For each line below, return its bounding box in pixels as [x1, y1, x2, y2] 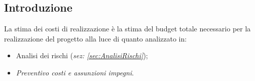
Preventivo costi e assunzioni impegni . [16, 67, 134, 77]
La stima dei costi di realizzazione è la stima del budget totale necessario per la [4, 23, 251, 34]
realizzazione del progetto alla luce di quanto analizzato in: [4, 33, 187, 44]
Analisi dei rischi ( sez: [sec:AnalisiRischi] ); [16, 50, 148, 61]
